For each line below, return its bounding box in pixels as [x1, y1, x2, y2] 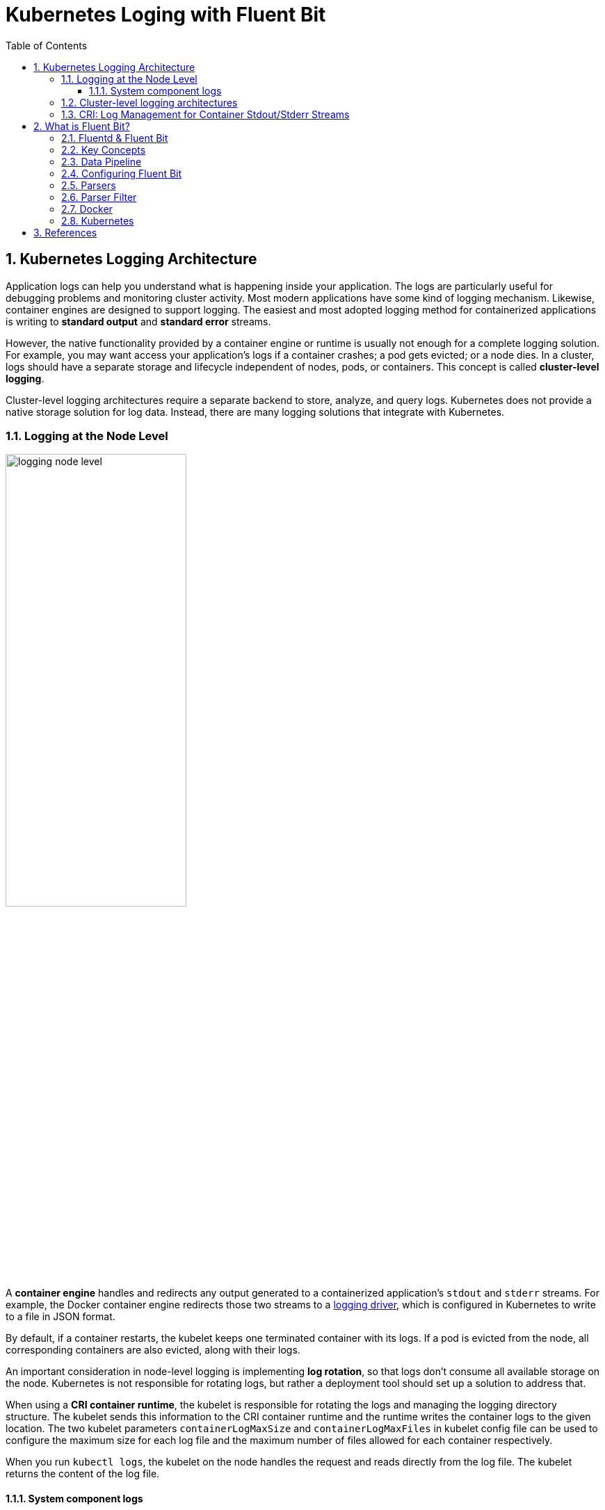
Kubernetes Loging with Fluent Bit [6, 3, 326, 26]
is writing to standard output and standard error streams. [6, 315, 271, 327]
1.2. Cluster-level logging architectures [61, 96, 238, 108]
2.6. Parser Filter [61, 190, 137, 203]
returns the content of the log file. [6, 1467, 160, 1479]
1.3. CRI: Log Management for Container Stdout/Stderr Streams [61, 108, 350, 120]
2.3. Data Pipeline [61, 155, 142, 168]
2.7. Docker [61, 202, 113, 215]
